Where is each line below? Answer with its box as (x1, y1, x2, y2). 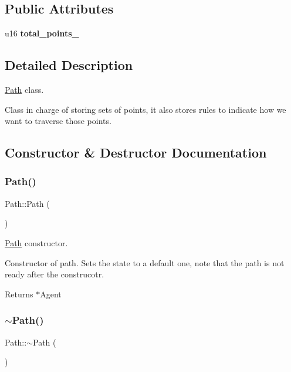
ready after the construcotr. (5, 268, 104, 280)
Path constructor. (5, 236, 68, 249)
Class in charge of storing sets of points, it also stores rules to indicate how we (5, 103, 286, 115)
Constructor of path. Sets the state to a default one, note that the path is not (5, 256, 285, 269)
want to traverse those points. (5, 115, 111, 127)
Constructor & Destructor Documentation (5, 143, 267, 162)
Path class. (5, 83, 44, 95)
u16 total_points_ (5, 27, 79, 39)
